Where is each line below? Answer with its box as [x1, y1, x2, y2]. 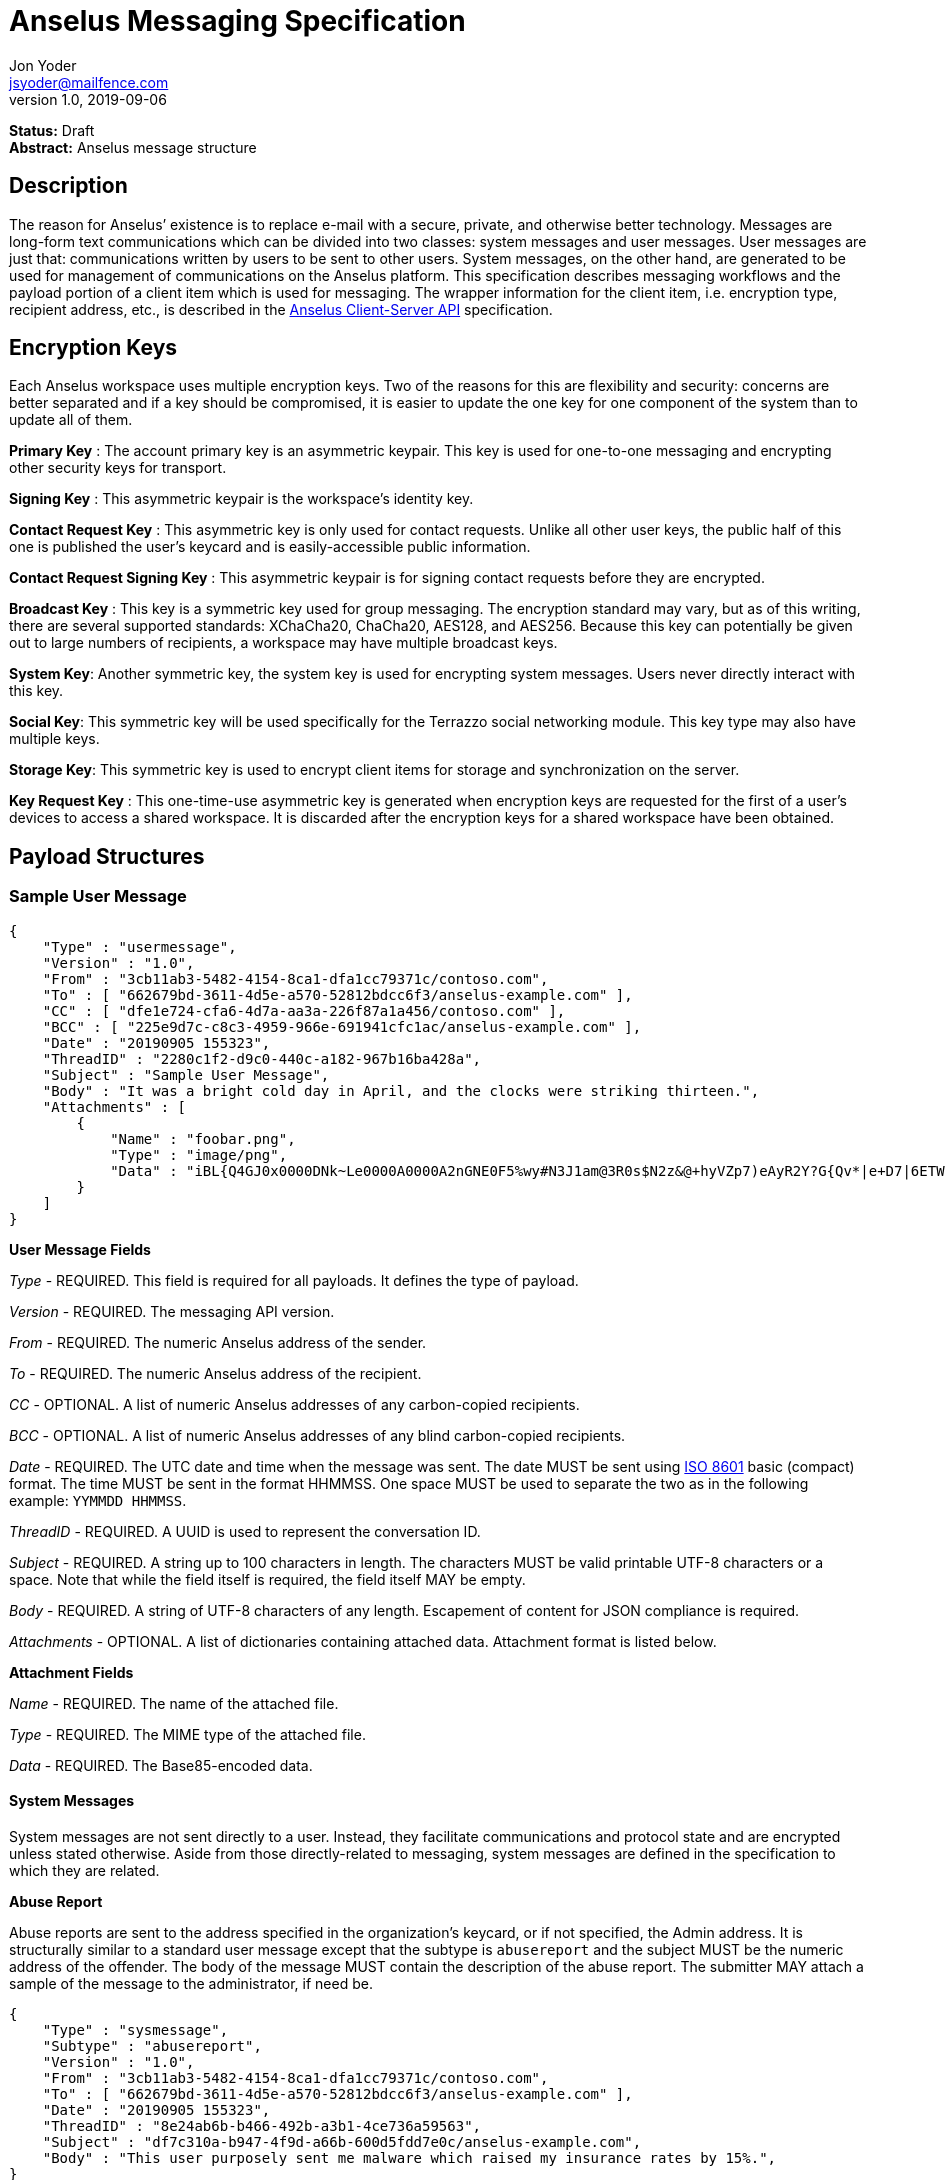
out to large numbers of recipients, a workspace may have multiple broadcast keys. [9, 634, 558, 652]
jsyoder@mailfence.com [9, 73, 169, 91]
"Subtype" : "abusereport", [42, 2037, 262, 2054]
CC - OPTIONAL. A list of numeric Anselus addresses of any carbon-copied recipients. [9, 1395, 580, 1413]
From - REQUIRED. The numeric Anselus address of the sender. [9, 1333, 427, 1351]
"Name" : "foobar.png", [110, 1130, 296, 1147]
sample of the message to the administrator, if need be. [9, 1974, 373, 1992]
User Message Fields [9, 1240, 151, 1258]
